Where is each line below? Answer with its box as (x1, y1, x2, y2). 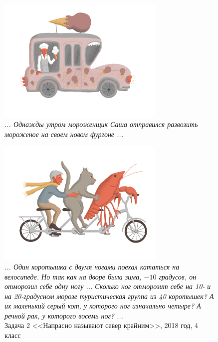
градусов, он (159, 271, 197, 281)
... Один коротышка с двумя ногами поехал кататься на (4, 261, 180, 271)
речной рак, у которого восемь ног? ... (4, 310, 123, 320)
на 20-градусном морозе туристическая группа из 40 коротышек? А (4, 290, 214, 301)
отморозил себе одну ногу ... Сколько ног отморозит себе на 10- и (4, 281, 211, 291)
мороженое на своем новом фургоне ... (4, 128, 123, 139)
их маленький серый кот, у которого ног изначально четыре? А (4, 300, 201, 311)
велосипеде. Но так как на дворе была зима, (4, 271, 142, 281)
